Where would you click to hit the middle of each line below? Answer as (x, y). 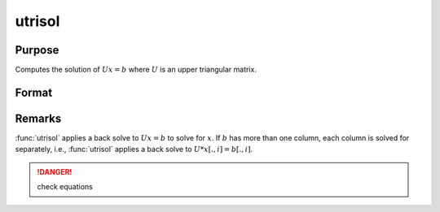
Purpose (37, 50)
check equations (65, 187)
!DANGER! (55, 171)
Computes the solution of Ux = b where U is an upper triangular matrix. (136, 70)
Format (34, 92)
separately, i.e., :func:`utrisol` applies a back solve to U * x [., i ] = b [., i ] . (134, 149)
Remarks (38, 118)
